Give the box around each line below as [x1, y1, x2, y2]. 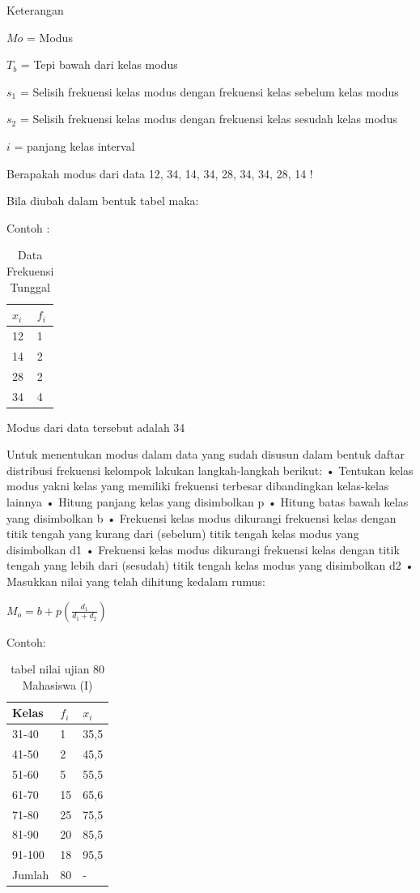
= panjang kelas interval [14, 137, 135, 154]
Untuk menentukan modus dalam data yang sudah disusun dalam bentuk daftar [6, 446, 405, 463]
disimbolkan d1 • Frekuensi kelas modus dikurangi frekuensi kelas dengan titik [6, 540, 400, 558]
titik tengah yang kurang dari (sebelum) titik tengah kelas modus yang [6, 525, 359, 542]
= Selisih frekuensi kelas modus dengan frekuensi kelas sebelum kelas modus [19, 83, 399, 100]
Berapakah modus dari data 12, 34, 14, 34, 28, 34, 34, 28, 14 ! [6, 164, 313, 182]
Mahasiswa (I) [22, 676, 93, 693]
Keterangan [6, 2, 64, 18]
